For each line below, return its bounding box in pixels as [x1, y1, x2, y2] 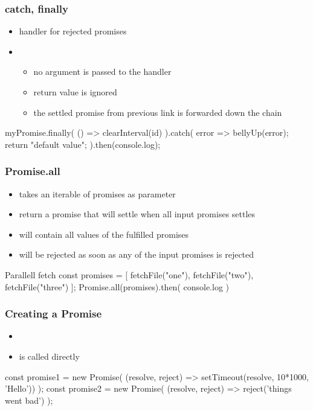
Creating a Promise [5, 306, 102, 321]
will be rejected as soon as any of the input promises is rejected [19, 248, 254, 261]
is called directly [19, 349, 80, 362]
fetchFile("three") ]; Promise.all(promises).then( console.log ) [5, 280, 230, 293]
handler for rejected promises [19, 25, 127, 37]
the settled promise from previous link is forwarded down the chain [33, 106, 282, 118]
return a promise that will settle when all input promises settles [19, 208, 256, 220]
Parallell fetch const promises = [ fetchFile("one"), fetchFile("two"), [5, 268, 254, 281]
